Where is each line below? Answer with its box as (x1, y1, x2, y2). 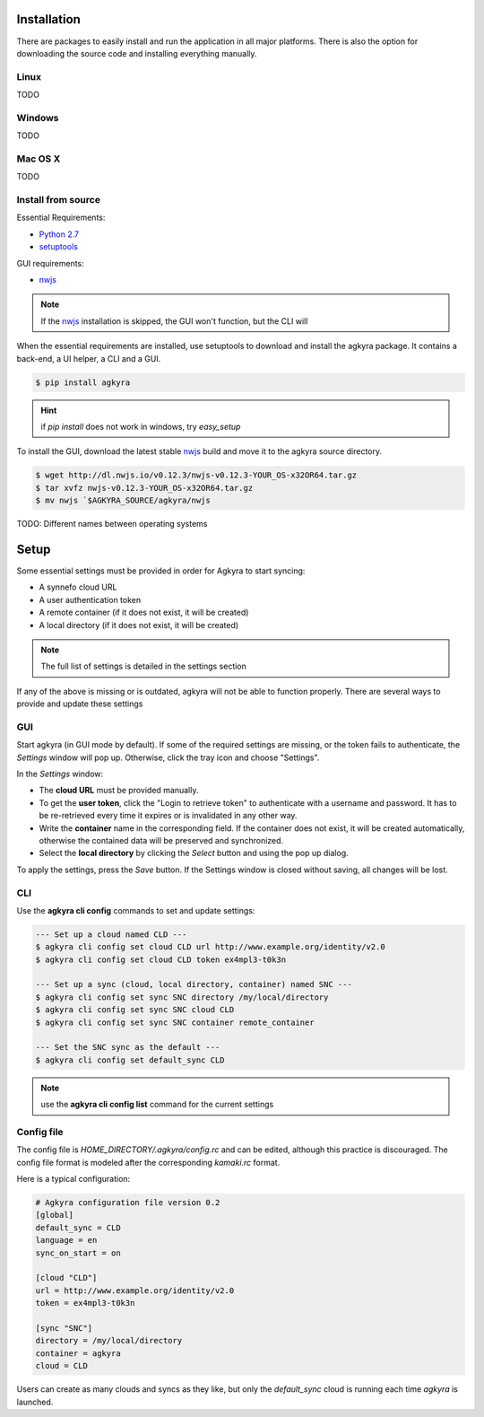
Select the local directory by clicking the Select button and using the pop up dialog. (39, 848, 349, 859)
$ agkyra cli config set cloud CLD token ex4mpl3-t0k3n (35, 954, 287, 965)
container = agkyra (35, 1348, 121, 1359)
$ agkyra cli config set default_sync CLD (35, 1054, 225, 1065)
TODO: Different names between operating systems (16, 519, 208, 529)
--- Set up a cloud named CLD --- (35, 929, 187, 940)
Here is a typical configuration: (16, 1174, 131, 1185)
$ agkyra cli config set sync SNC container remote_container (35, 1017, 315, 1028)
